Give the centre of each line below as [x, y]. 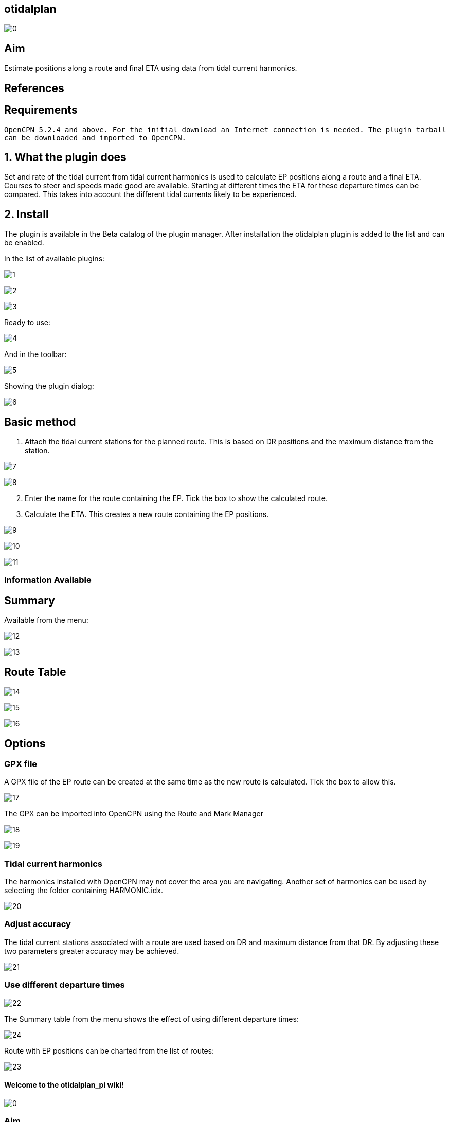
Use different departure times [65, 985]
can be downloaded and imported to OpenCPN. [95, 138]
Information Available [48, 580]
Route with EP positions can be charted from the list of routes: [109, 1050]
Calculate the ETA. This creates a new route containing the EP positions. [147, 514]
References [34, 88]
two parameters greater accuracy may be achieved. [92, 951]
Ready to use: [28, 323]
